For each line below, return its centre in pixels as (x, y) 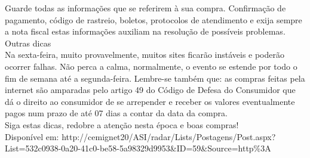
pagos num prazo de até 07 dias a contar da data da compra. (116, 113)
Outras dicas (28, 43)
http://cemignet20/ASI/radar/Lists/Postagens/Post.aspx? (169, 136)
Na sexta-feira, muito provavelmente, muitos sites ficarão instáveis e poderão (145, 55)
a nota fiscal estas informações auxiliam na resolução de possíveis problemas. (145, 31)
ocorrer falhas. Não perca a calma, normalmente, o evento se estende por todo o (151, 66)
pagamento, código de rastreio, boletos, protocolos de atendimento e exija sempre (154, 19)
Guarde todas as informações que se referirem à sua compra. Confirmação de (145, 8)
